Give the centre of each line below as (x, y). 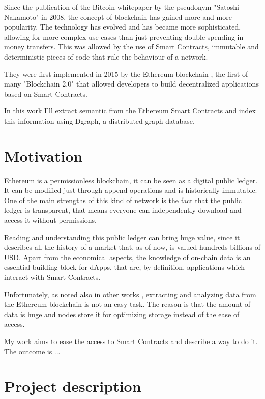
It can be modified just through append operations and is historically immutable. (131, 190)
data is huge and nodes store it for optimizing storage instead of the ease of (122, 314)
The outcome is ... (32, 351)
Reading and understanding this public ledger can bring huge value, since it (122, 237)
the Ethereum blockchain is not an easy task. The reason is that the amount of (127, 304)
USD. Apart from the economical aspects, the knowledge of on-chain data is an (127, 257)
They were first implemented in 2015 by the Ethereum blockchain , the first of (126, 74)
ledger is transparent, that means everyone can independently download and (123, 210)
